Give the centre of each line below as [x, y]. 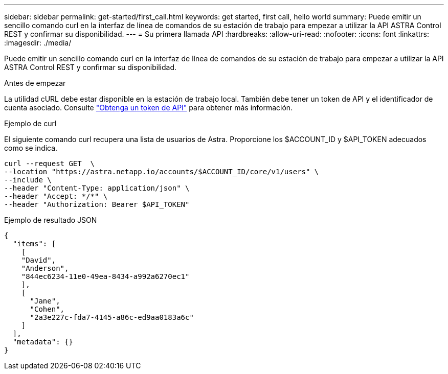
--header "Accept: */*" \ [56, 196]
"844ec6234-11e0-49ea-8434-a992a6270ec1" [105, 276]
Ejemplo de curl [30, 123]
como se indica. [31, 148]
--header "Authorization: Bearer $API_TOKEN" [97, 204]
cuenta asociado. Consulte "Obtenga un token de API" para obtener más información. [149, 108]
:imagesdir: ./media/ [38, 43]
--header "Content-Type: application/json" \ [97, 188]
